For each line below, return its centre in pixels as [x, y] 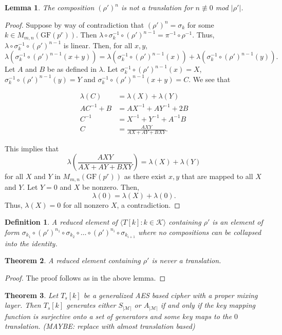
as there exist [145, 176]
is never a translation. [186, 260]
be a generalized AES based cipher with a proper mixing [171, 295]
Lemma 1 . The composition [50, 7]
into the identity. [31, 243]
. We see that [210, 79]
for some [201, 24]
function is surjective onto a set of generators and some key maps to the [118, 316]
